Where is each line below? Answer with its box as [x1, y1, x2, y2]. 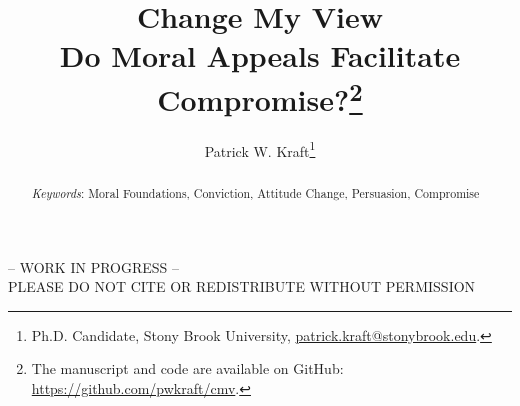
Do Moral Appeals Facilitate [59, 35, 461, 76]
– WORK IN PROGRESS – [8, 256, 180, 277]
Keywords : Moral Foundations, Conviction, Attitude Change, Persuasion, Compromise [31, 184, 480, 201]
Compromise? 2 [157, 74, 363, 119]
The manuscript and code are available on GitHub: [31, 358, 344, 379]
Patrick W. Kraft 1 [204, 137, 316, 161]
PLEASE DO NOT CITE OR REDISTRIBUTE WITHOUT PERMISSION [8, 276, 476, 297]
